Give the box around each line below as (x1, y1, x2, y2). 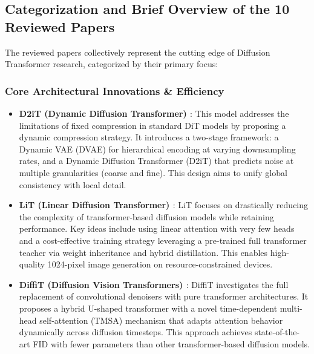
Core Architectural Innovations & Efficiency (5, 83, 224, 98)
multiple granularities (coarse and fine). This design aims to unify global (19, 166, 287, 179)
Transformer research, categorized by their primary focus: (5, 57, 218, 70)
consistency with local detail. (19, 178, 126, 191)
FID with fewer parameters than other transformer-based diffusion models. (33, 337, 310, 350)
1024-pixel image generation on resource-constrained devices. (47, 258, 273, 270)
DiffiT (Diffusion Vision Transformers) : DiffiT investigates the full (19, 278, 289, 290)
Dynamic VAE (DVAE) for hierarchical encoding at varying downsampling (19, 142, 296, 155)
